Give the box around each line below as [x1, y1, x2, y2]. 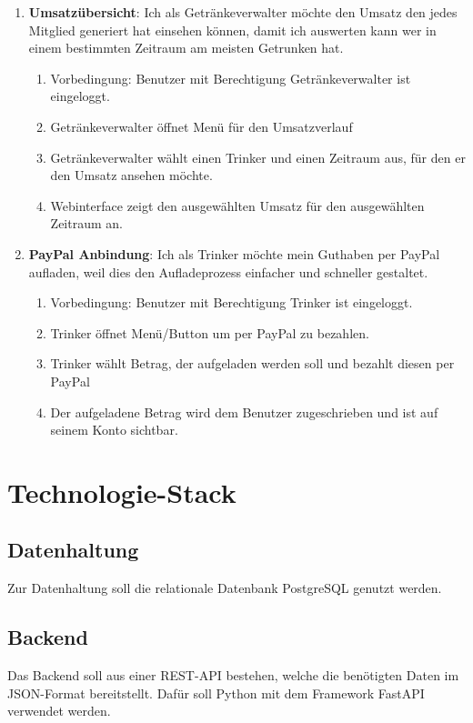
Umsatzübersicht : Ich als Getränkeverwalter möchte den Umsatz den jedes [28, 3, 458, 21]
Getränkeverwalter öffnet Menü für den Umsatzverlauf [50, 116, 353, 136]
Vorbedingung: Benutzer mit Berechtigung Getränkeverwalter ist [50, 68, 411, 87]
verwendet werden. [7, 701, 111, 720]
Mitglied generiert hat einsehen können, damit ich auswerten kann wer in [28, 20, 437, 39]
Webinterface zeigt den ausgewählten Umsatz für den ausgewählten [50, 196, 425, 215]
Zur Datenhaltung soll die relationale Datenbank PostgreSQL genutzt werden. [7, 578, 442, 597]
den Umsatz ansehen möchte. [50, 166, 213, 185]
